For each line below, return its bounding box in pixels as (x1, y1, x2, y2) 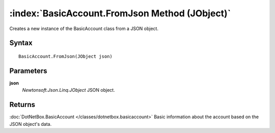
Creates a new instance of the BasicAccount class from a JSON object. (9, 25, 159, 32)
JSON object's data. (9, 121, 52, 127)
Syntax (9, 39, 33, 47)
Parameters (9, 66, 47, 75)
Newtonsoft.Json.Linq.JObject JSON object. (22, 87, 115, 93)
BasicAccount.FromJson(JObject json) (18, 54, 113, 59)
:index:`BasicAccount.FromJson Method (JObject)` (9, 8, 231, 19)
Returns (9, 100, 36, 109)
